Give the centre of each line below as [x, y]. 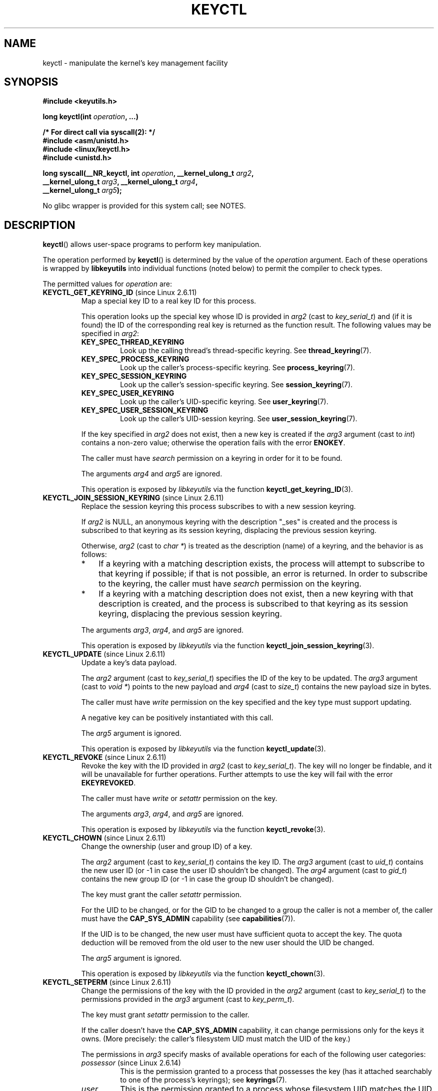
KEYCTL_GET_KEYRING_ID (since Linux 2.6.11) [120, 293]
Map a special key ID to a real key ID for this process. [169, 301]
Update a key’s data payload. [129, 663]
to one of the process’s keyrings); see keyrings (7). [203, 1080]
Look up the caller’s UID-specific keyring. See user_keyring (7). [224, 402]
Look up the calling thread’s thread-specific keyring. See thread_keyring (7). [246, 351]
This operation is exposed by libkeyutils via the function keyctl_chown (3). [203, 974]
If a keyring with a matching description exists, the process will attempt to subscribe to [262, 564]
